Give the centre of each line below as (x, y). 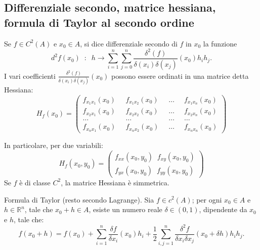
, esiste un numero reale (125, 209)
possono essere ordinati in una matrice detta (180, 76)
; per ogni (207, 199)
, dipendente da (223, 209)
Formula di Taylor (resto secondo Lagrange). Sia (79, 199)
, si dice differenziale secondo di (129, 43)
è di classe (35, 182)
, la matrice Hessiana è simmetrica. (115, 182)
